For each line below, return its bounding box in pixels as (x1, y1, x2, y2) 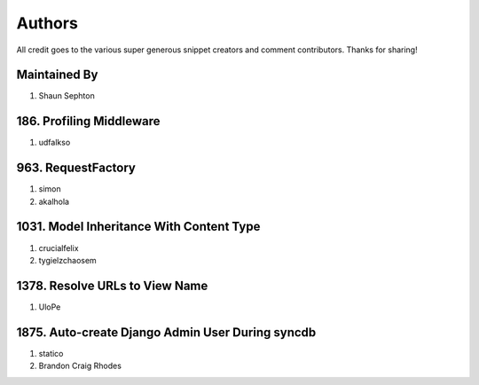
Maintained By (16, 67, 98, 82)
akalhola (38, 196, 70, 207)
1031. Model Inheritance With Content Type (16, 219, 261, 234)
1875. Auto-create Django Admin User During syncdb (16, 325, 317, 340)
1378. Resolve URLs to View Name (16, 278, 208, 293)
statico (38, 348, 64, 358)
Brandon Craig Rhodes (38, 360, 122, 372)
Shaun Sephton (38, 90, 95, 101)
